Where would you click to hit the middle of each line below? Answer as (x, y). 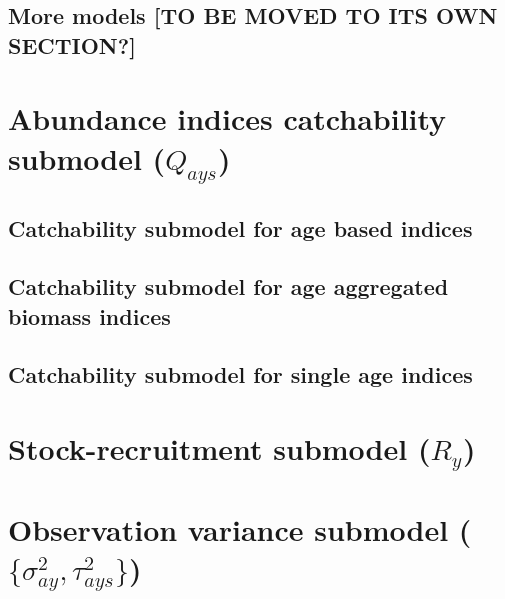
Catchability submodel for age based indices (240, 227)
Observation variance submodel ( (240, 529)
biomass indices (89, 315)
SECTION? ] (72, 44)
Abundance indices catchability (227, 118)
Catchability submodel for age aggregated (228, 286)
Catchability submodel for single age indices (240, 374)
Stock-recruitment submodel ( (219, 448)
